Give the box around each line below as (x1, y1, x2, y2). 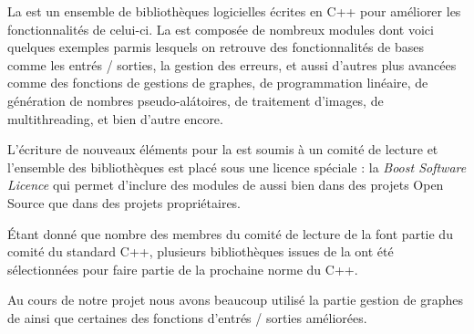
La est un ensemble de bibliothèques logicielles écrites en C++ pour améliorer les (7, 2, 461, 20)
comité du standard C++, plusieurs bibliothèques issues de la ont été (7, 242, 394, 261)
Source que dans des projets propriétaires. (7, 193, 242, 212)
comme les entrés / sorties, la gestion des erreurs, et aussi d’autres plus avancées (7, 55, 457, 74)
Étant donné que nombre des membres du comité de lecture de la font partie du (7, 224, 453, 243)
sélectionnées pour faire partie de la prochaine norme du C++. (7, 259, 358, 278)
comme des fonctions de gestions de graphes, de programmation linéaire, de (7, 73, 428, 92)
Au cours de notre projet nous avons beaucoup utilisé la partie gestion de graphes (7, 290, 463, 309)
